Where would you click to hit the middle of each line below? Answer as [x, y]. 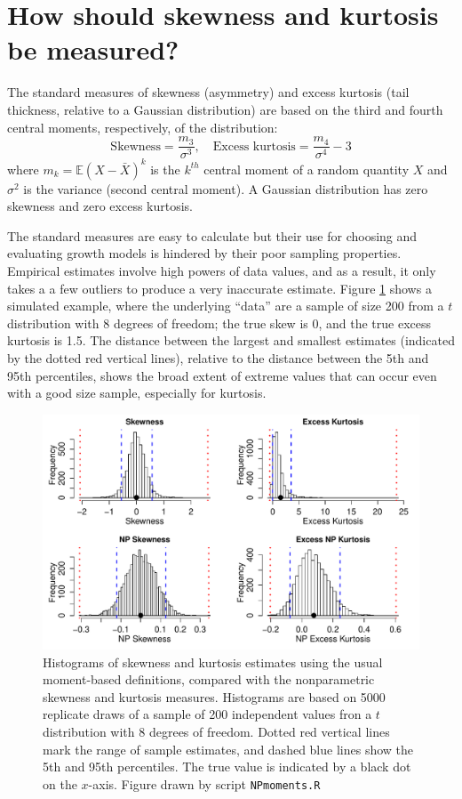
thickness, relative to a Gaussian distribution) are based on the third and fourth [225, 109]
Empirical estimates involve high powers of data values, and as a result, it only [222, 271]
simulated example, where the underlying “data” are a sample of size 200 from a [226, 306]
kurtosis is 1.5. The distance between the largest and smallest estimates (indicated [231, 340]
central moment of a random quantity [307, 169]
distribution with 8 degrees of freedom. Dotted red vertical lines [216, 731]
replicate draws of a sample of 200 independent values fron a [207, 714]
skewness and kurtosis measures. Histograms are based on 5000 [214, 696]
